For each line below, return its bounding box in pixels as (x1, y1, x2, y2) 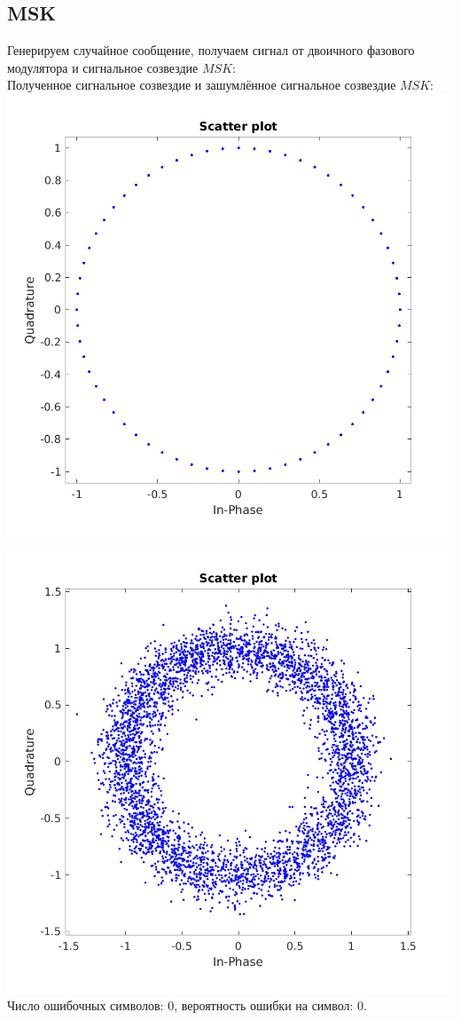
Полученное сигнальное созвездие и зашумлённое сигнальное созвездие (7, 75, 396, 94)
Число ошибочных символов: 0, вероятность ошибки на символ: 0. (7, 996, 367, 1015)
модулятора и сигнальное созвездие (7, 58, 199, 76)
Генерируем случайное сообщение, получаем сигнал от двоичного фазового (7, 41, 415, 59)
